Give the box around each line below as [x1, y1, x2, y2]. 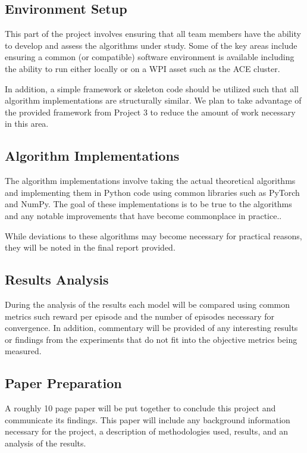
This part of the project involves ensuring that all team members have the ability [5, 27, 301, 40]
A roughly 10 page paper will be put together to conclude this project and [5, 402, 276, 414]
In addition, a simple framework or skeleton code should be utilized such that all [5, 82, 299, 95]
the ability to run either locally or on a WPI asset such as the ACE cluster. [5, 62, 280, 74]
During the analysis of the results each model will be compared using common [5, 298, 290, 310]
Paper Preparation [5, 374, 122, 392]
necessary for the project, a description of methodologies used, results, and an [5, 425, 288, 438]
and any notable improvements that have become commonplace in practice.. [5, 209, 282, 221]
